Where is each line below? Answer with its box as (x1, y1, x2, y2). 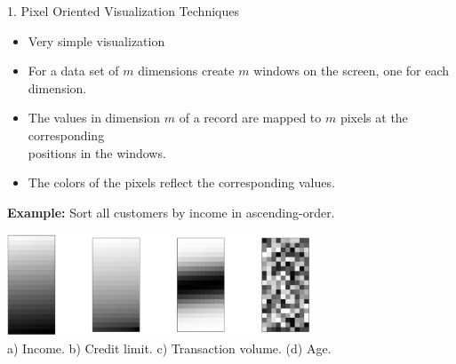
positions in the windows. (28, 143, 166, 162)
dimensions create (138, 61, 235, 80)
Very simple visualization (28, 31, 165, 50)
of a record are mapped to (179, 108, 322, 127)
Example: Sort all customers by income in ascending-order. (7, 202, 335, 221)
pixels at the (340, 108, 408, 127)
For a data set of (28, 61, 119, 80)
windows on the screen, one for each (253, 61, 450, 80)
